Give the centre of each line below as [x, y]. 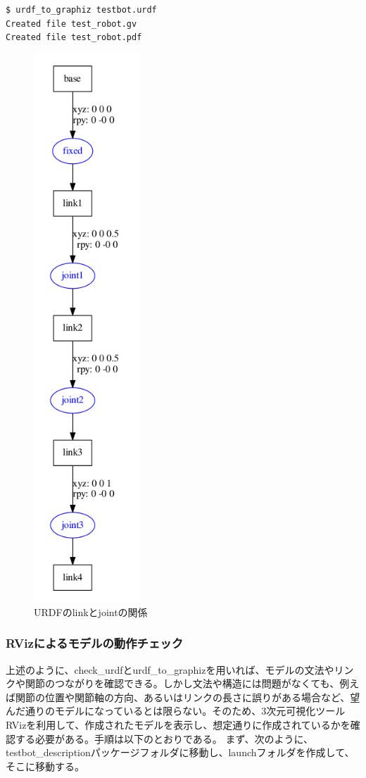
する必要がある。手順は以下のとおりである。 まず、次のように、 [164, 738]
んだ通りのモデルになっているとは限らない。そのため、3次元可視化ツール [176, 711]
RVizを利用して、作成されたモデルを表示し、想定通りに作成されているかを [178, 725]
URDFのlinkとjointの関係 [91, 611]
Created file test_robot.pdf [74, 38]
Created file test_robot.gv [71, 24]
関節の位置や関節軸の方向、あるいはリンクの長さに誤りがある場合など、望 [188, 697]
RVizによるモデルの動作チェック [94, 643]
